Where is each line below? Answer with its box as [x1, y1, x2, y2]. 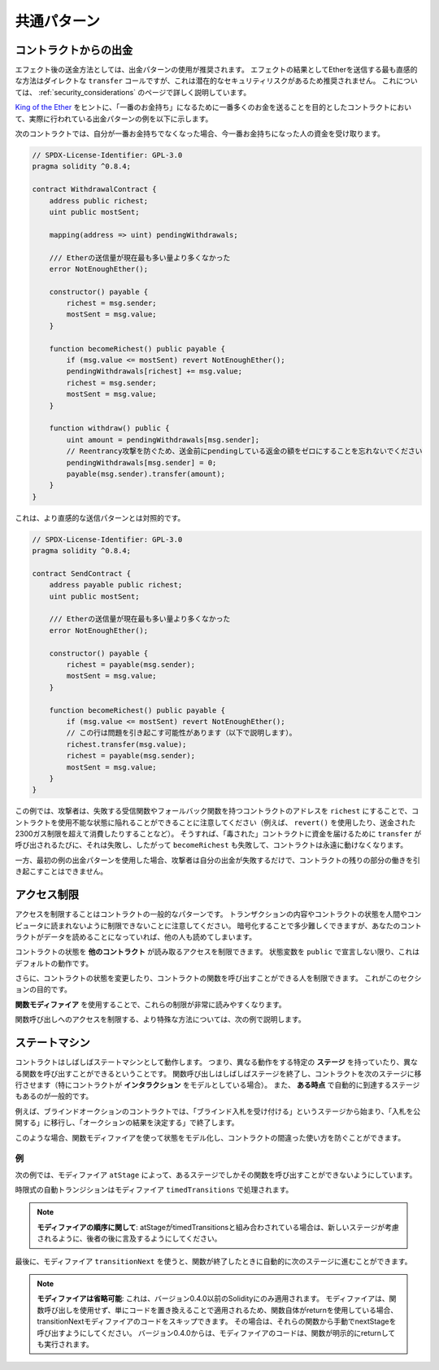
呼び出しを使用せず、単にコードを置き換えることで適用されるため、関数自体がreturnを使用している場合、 [43, 1305, 398, 1315]
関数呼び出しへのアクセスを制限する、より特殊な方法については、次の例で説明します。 [15, 1014, 306, 1024]
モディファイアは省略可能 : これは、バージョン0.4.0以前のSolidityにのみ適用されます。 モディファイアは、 [37, 1294, 389, 1303]
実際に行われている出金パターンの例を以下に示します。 [28, 114, 213, 124]
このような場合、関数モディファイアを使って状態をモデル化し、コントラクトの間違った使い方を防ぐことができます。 [15, 1132, 406, 1142]
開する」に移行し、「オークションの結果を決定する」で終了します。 [15, 1118, 239, 1128]
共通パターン [15, 12, 101, 30]
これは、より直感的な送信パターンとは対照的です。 [15, 513, 185, 522]
